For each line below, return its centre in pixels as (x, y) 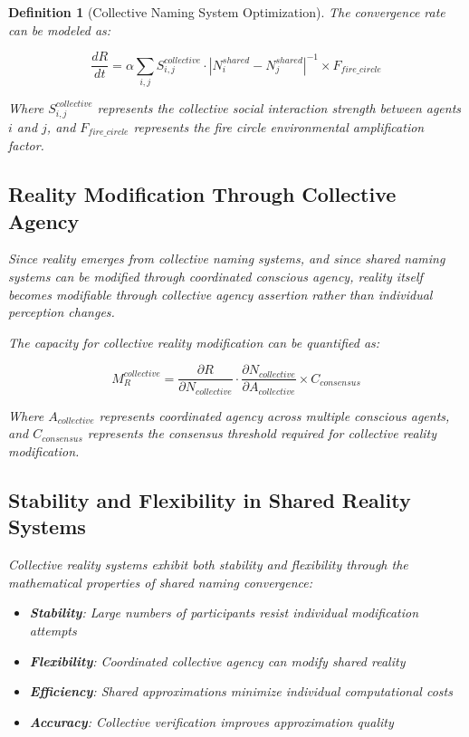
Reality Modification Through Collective (202, 194)
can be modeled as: (60, 29)
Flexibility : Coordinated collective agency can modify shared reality (217, 660)
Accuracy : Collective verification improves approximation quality (211, 721)
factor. (26, 145)
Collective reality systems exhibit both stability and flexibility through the (208, 565)
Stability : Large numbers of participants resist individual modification (224, 613)
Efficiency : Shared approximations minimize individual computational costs (241, 691)
